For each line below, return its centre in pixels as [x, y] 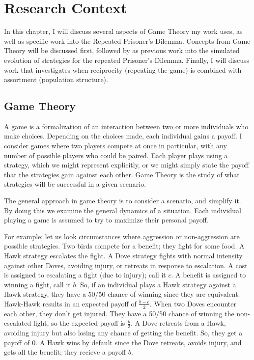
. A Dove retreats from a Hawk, [178, 323]
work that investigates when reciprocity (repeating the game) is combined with [123, 69]
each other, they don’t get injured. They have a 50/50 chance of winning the [119, 313]
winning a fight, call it [37, 284]
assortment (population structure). [56, 79]
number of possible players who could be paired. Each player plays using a [116, 155]
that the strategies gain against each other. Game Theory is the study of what [122, 174]
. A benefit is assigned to [209, 275]
